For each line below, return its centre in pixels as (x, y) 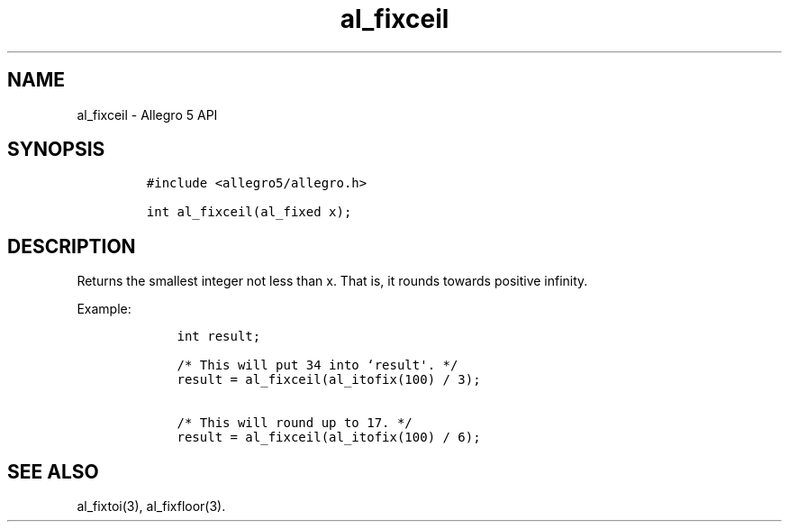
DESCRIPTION (72, 246)
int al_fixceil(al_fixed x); (249, 212)
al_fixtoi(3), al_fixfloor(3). (151, 506)
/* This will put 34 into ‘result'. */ (317, 365)
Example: (104, 309)
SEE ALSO (53, 471)
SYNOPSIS (56, 150)
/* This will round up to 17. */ (295, 423)
